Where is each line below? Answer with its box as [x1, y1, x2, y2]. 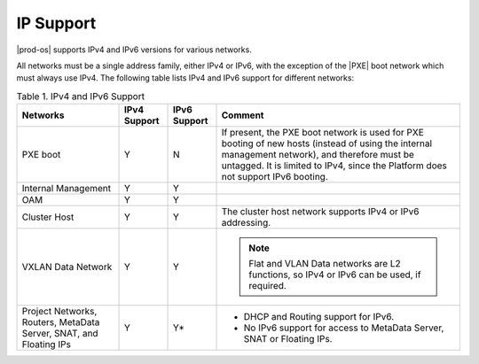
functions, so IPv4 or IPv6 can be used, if [248, 268, 421, 281]
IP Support [16, 13, 97, 33]
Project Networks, [21, 306, 98, 318]
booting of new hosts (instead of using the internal [221, 137, 433, 150]
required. [248, 280, 287, 292]
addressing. [221, 217, 271, 229]
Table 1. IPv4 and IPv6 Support [16, 89, 145, 102]
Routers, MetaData [21, 316, 100, 329]
